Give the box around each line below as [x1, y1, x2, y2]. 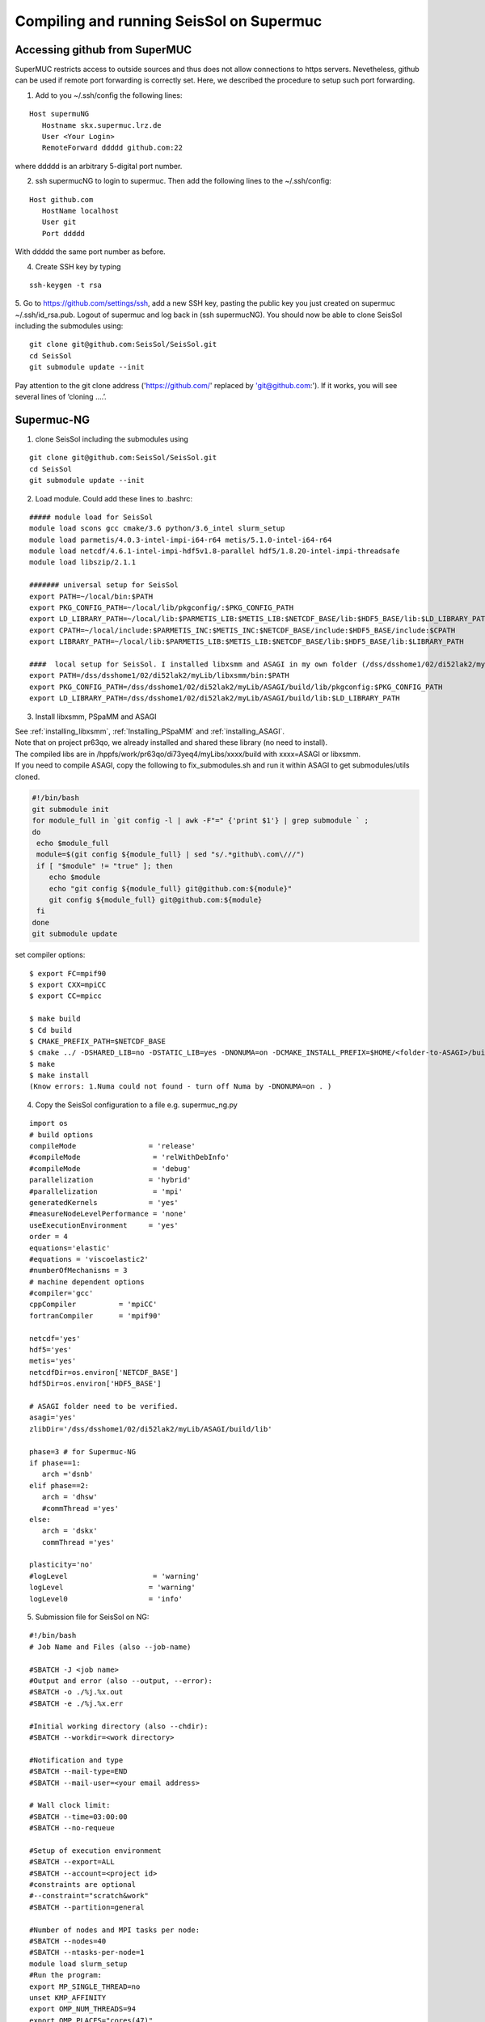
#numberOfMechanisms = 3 [29, 1266, 128, 1275]
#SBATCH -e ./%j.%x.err [29, 1698, 124, 1708]
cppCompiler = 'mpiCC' [29, 1300, 158, 1309]
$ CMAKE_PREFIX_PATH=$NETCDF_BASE [29, 1036, 166, 1046]
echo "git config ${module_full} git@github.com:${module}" [48, 884, 293, 893]
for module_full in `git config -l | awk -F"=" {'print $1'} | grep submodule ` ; [32, 816, 369, 825]
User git [41, 218, 77, 226]
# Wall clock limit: [29, 1800, 111, 1810]
